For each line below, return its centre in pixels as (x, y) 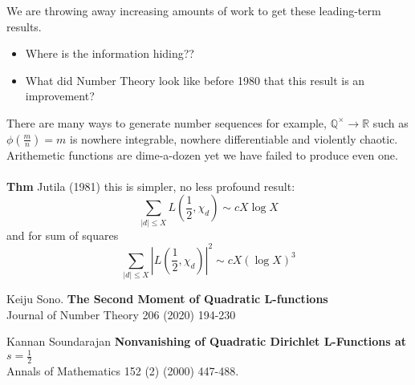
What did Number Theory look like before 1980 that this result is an (195, 80)
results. (24, 26)
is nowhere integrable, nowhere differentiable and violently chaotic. (234, 138)
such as (391, 122)
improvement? (60, 96)
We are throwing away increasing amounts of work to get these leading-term (194, 10)
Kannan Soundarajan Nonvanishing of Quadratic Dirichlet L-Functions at (207, 341)
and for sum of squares (63, 235)
